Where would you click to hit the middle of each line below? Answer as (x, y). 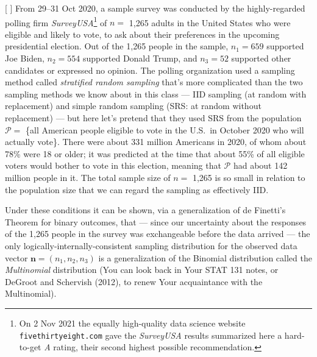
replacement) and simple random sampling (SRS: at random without (133, 106)
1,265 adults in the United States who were (210, 22)
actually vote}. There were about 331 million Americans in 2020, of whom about (156, 142)
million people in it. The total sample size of (88, 177)
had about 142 (260, 165)
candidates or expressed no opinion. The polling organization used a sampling (150, 70)
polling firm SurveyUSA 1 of (56, 21)
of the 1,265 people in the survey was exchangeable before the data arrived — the (158, 234)
